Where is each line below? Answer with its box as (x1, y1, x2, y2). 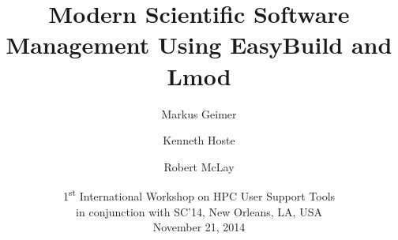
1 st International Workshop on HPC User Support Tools (62, 186, 336, 204)
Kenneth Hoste (163, 132, 235, 148)
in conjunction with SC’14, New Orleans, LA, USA (76, 203, 322, 219)
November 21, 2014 (152, 219, 246, 235)
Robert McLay (163, 158, 235, 174)
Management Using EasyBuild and (6, 28, 392, 61)
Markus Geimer (161, 105, 237, 122)
